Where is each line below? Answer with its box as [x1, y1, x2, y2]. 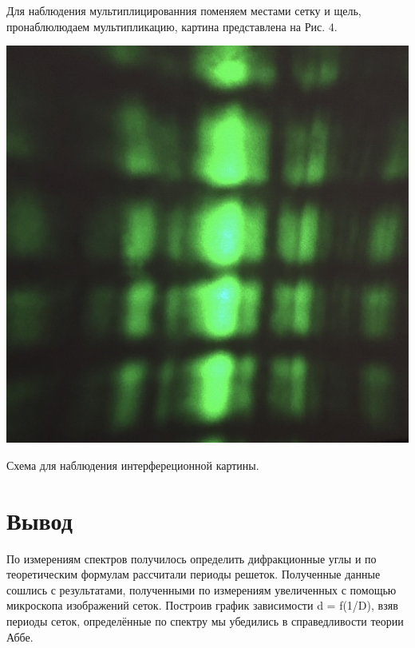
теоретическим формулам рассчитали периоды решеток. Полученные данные [6, 566, 381, 582]
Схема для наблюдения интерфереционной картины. [6, 456, 259, 473]
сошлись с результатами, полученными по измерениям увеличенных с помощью [6, 581, 397, 598]
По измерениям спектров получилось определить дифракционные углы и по [6, 550, 377, 567]
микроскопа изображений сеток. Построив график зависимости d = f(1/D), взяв [6, 597, 398, 614]
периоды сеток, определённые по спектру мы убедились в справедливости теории [6, 612, 404, 629]
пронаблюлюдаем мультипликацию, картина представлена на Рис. [6, 18, 326, 34]
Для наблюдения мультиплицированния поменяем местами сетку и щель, [6, 2, 362, 18]
